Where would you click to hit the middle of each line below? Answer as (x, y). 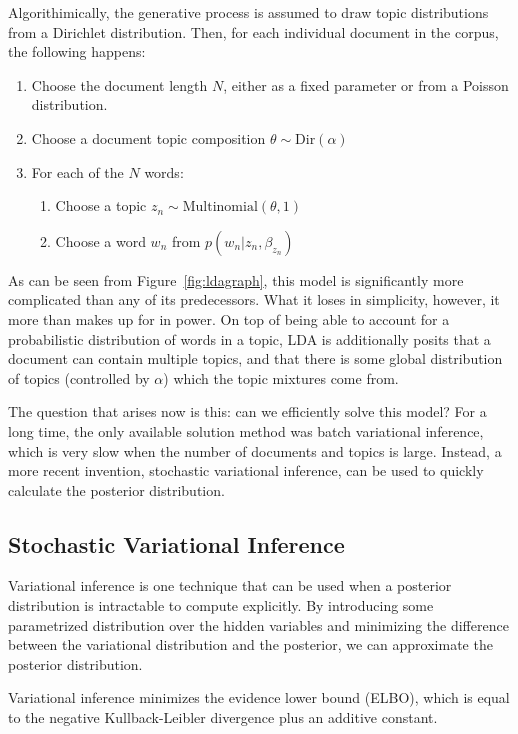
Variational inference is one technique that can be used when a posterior (230, 585)
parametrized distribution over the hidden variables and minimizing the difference (258, 624)
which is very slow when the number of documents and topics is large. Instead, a (255, 450)
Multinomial (220, 207)
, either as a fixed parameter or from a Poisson (366, 84)
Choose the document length (119, 84)
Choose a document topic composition (148, 137)
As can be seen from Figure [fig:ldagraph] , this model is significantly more (236, 279)
